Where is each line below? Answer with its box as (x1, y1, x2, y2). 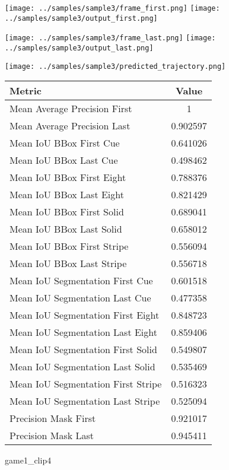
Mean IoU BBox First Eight (9, 170, 126, 185)
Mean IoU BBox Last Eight (9, 188, 124, 202)
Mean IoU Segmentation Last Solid (9, 360, 155, 374)
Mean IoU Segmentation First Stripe (9, 377, 162, 391)
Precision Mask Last (9, 428, 94, 443)
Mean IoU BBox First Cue (9, 136, 120, 150)
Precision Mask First (9, 411, 96, 425)
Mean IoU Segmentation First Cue (9, 274, 153, 288)
